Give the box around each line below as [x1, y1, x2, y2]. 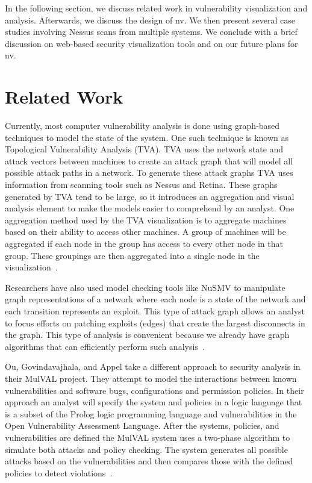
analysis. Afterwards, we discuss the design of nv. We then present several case [5, 13, 295, 26]
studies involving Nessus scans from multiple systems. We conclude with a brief [5, 25, 298, 38]
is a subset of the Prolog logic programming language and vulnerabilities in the [5, 407, 297, 420]
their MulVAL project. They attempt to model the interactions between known [5, 372, 297, 384]
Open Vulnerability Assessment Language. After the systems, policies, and [5, 419, 279, 432]
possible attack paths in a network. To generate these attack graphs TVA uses [5, 166, 293, 179]
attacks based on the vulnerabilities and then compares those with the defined [5, 455, 293, 467]
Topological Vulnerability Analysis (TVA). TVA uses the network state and [5, 143, 284, 155]
